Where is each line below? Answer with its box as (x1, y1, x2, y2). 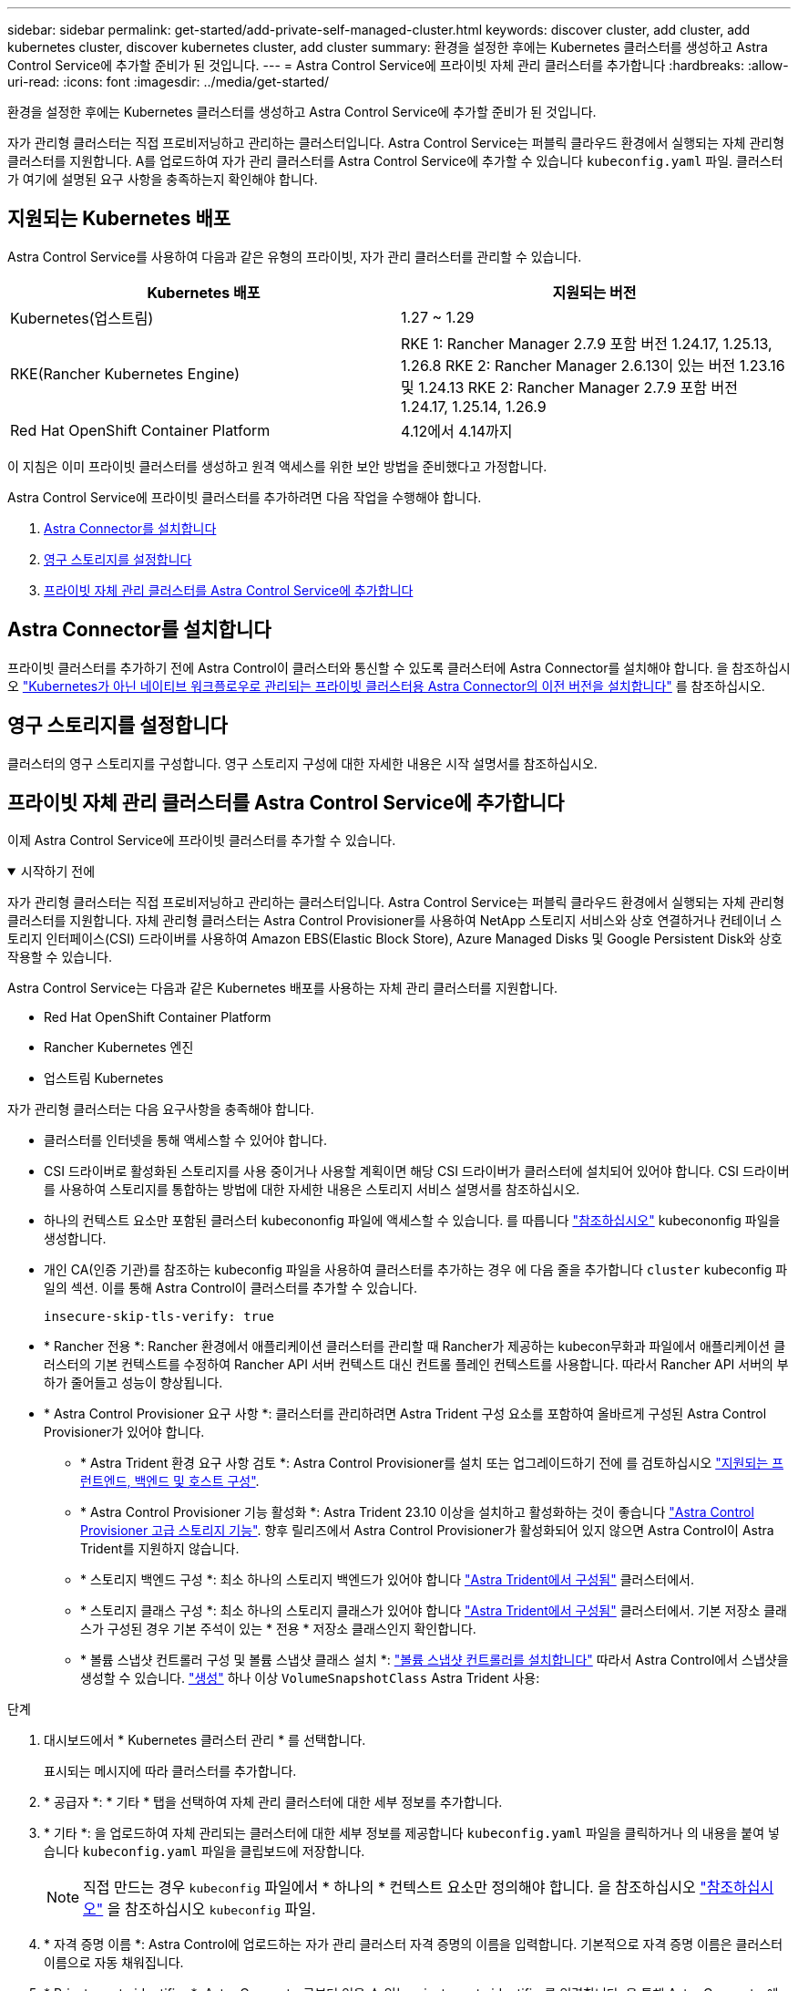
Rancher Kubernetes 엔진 (44, 1039, 194, 1056)
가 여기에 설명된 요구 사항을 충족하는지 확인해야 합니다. (7, 171, 318, 187)
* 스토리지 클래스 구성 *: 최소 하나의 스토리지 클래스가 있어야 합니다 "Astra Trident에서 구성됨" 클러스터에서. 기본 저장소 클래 (80, 1603, 787, 1619)
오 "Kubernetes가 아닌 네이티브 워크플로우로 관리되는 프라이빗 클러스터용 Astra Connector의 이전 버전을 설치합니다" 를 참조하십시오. (7, 677, 765, 694)
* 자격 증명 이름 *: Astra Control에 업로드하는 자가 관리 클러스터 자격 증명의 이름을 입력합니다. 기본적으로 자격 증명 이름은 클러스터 (44, 1936, 783, 1953)
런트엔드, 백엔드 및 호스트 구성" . (80, 1473, 260, 1490)
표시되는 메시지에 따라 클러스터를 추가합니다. (44, 1763, 297, 1780)
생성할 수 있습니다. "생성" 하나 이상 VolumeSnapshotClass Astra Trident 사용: (80, 1670, 540, 1687)
